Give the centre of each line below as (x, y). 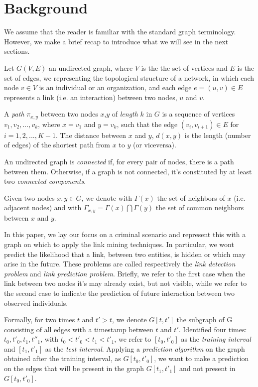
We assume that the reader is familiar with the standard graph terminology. (120, 32)
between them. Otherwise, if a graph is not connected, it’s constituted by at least (128, 171)
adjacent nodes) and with (43, 207)
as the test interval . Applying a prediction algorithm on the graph (145, 348)
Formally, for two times (40, 320)
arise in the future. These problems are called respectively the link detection (120, 264)
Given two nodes (29, 197)
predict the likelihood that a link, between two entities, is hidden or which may (125, 254)
